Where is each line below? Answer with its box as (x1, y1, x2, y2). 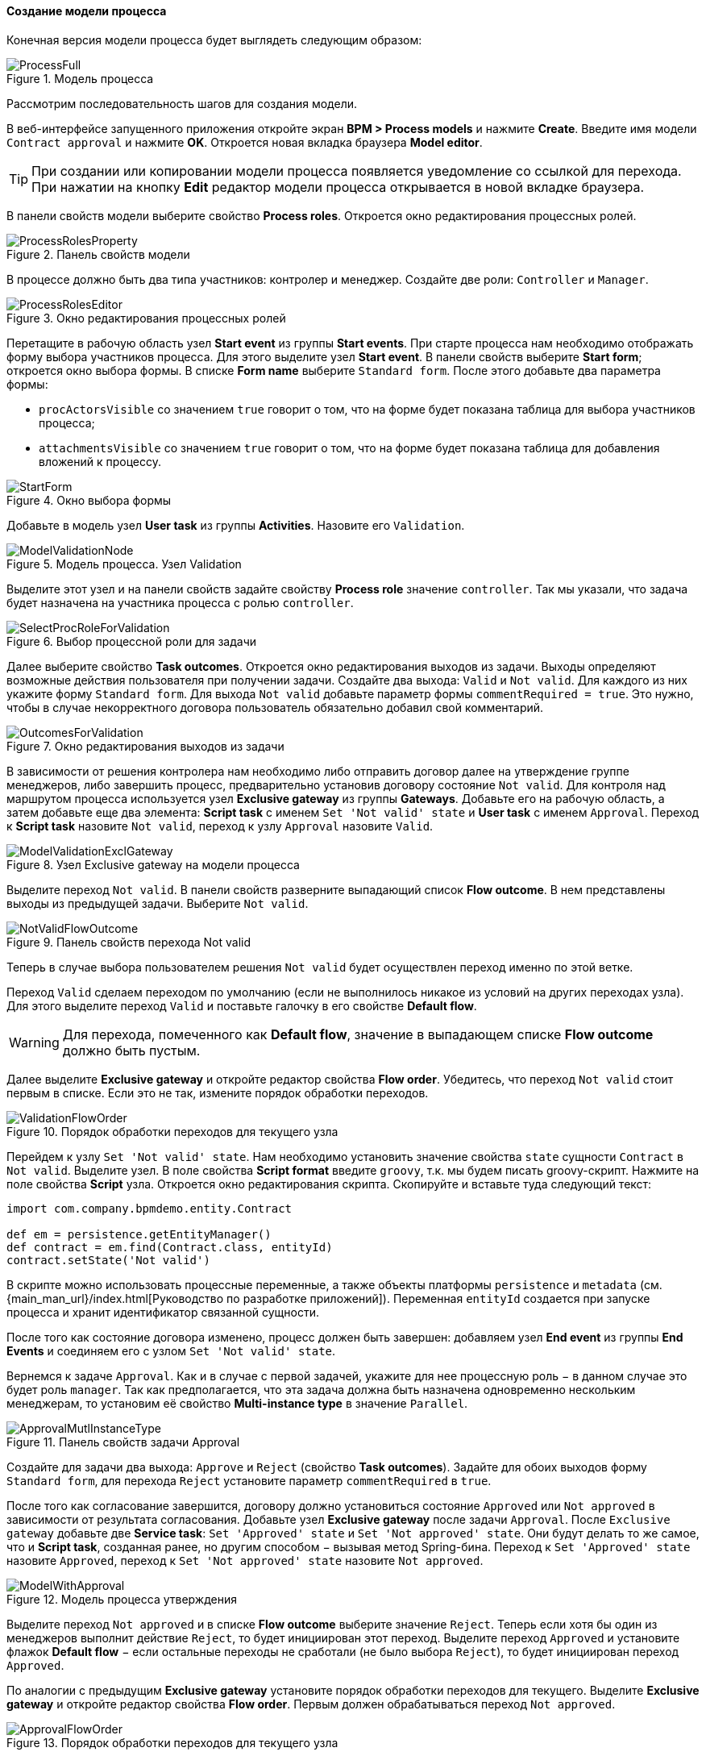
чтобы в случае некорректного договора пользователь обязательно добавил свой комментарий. (6, 700, 544, 714)
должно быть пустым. (62, 1042, 201, 1059)
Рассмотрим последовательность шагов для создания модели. (6, 96, 357, 110)
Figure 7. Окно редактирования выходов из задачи (6, 739, 284, 753)
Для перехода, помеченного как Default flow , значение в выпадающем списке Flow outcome (62, 1026, 654, 1042)
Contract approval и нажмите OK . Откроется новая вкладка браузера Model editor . (6, 135, 483, 149)
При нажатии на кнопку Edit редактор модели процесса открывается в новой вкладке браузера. (31, 178, 645, 195)
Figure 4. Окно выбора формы (6, 493, 172, 507)
